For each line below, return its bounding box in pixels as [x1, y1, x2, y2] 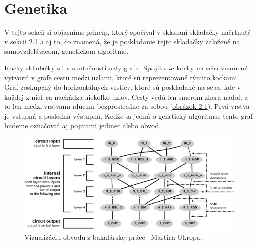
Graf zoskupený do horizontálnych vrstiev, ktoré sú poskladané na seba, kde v [4, 82, 241, 92]
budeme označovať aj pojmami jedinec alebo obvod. [4, 120, 161, 131]
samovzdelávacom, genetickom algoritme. [4, 46, 128, 56]
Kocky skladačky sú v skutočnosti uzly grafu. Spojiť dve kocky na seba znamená [4, 62, 248, 72]
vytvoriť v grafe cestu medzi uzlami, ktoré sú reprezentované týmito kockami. [4, 72, 239, 82]
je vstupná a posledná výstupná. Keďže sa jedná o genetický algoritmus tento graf [4, 110, 253, 121]
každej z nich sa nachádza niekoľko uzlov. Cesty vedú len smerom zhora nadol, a [4, 91, 248, 102]
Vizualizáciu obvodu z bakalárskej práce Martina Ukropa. [24, 231, 202, 242]
